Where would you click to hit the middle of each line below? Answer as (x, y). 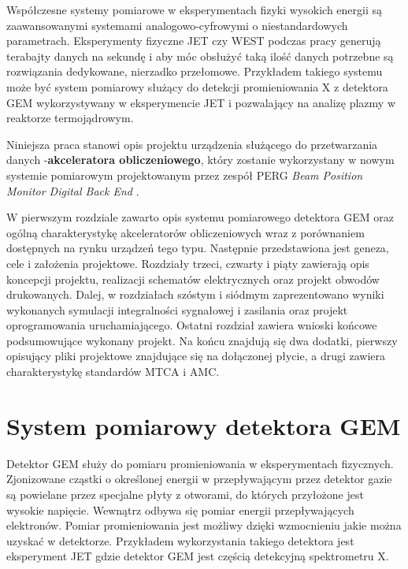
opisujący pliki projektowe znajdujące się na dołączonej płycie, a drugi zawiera (196, 356)
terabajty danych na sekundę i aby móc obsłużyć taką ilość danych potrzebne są (200, 56)
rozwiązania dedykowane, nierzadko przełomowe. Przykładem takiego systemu (195, 71)
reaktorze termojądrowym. (70, 118)
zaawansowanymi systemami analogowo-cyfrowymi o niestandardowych (177, 25)
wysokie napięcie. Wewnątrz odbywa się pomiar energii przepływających (180, 509)
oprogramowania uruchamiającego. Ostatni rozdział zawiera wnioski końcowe (192, 325)
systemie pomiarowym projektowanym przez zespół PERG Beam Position (185, 175)
